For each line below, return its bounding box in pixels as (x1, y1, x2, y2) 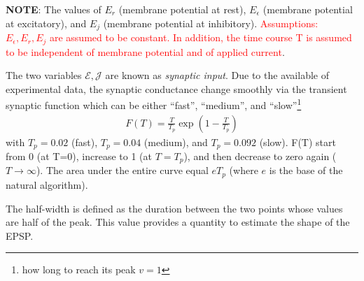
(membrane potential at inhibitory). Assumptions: (103, 15, 318, 30)
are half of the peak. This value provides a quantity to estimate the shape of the (6, 215, 350, 229)
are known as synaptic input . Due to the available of (105, 68, 329, 82)
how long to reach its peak (22, 262, 136, 277)
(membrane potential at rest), (118, 2, 246, 16)
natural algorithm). (6, 177, 88, 192)
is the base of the (269, 163, 343, 178)
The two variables (6, 68, 82, 82)
